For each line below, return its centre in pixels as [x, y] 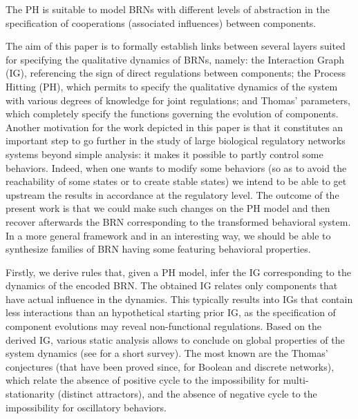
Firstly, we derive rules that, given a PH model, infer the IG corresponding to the [178, 272]
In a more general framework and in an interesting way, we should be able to [168, 235]
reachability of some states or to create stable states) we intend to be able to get [176, 181]
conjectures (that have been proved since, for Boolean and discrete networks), [170, 366]
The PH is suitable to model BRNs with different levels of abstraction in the [168, 9]
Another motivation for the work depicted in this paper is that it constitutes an [175, 127]
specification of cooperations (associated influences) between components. [161, 22]
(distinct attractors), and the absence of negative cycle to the [187, 394]
